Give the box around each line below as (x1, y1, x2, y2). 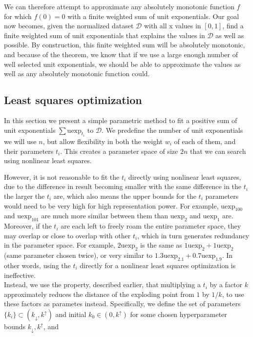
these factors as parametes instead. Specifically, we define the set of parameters (4, 298, 241, 309)
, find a (222, 21, 244, 31)
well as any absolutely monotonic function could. (4, 68, 150, 79)
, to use (222, 289, 244, 299)
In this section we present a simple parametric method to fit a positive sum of (4, 115, 237, 125)
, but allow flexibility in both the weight (42, 136, 163, 146)
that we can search (190, 146, 246, 156)
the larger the (4, 190, 45, 201)
